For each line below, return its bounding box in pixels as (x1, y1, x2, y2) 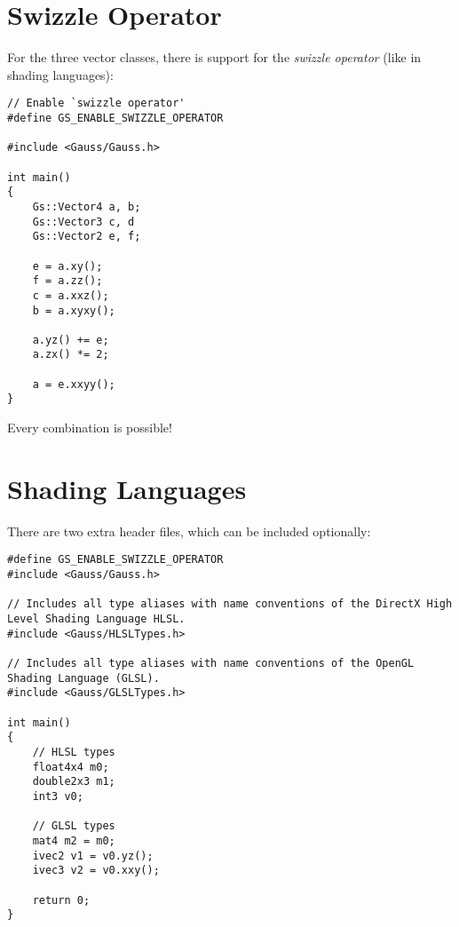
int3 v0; (32, 789, 83, 803)
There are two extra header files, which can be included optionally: (7, 521, 371, 540)
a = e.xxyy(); (32, 377, 115, 391)
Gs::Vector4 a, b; (32, 200, 141, 213)
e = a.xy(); (32, 259, 103, 273)
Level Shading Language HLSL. (7, 613, 186, 626)
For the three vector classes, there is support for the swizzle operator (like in (7, 48, 422, 67)
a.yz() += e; (32, 333, 109, 346)
